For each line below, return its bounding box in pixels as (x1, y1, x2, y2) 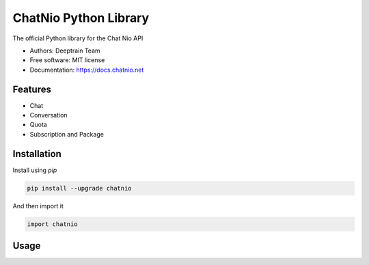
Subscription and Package (29, 130, 104, 138)
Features (12, 83, 51, 95)
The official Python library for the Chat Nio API (12, 34, 143, 42)
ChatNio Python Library (12, 10, 150, 25)
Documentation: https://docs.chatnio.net (29, 66, 144, 74)
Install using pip (12, 166, 57, 174)
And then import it (12, 201, 64, 210)
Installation (12, 148, 61, 160)
